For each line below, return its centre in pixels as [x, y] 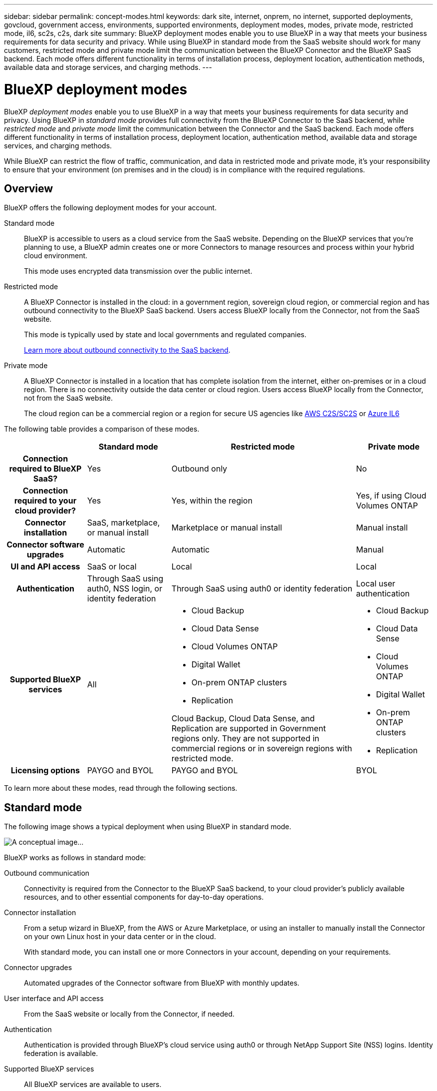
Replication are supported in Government [249, 729]
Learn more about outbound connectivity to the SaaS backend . [127, 350]
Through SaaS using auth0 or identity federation [262, 589]
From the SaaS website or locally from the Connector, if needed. [129, 1014]
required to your [45, 501]
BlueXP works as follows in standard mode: [75, 858]
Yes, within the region [212, 501]
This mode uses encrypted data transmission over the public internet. [138, 271]
